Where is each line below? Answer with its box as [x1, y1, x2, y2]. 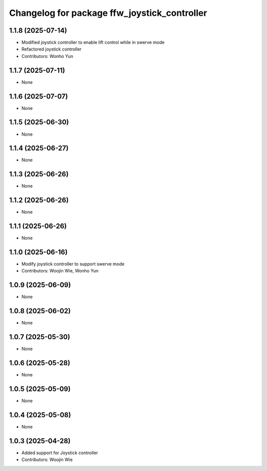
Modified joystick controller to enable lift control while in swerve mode [21, 40, 165, 46]
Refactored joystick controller [21, 46, 82, 52]
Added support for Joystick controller [21, 450, 98, 456]
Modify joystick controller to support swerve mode [21, 261, 125, 267]
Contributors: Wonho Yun [21, 53, 74, 59]
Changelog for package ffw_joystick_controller [9, 7, 207, 18]
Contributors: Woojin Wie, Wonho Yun [21, 268, 99, 274]
